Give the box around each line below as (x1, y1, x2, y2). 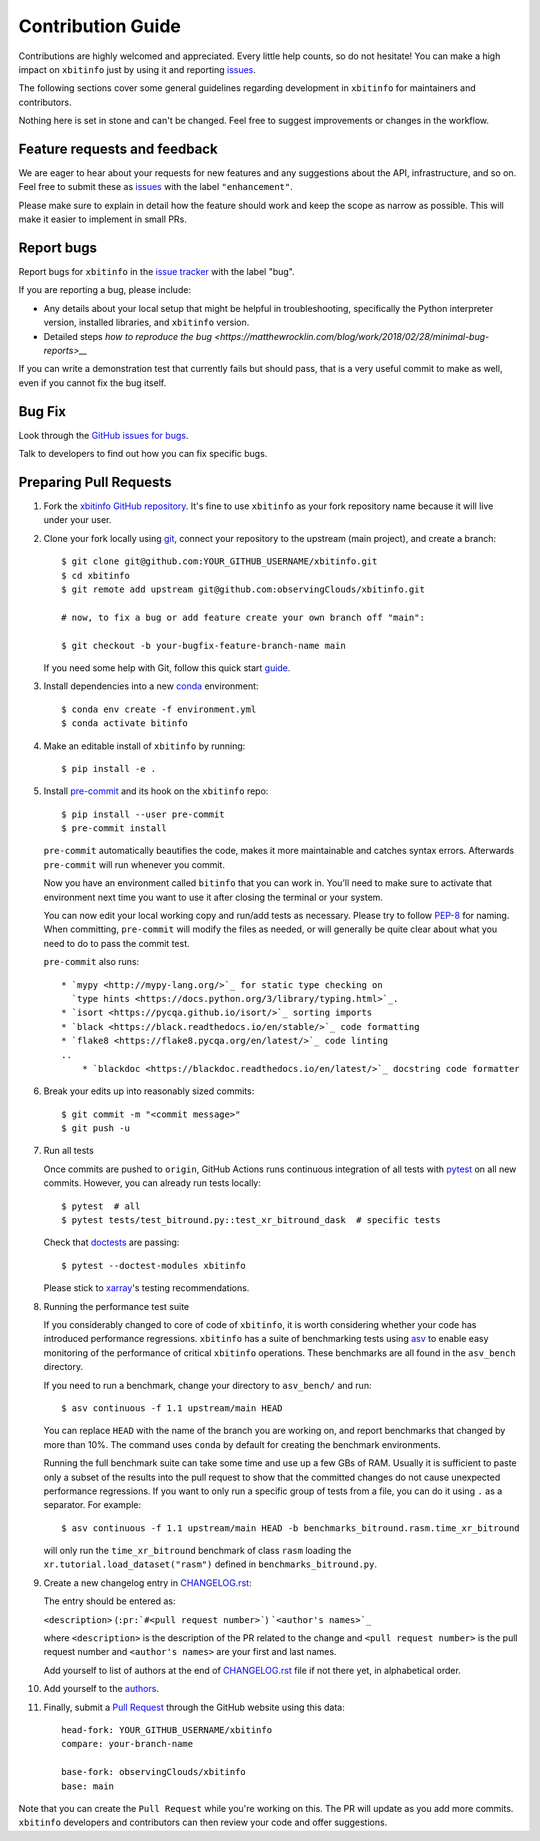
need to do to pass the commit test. (43, 937, 190, 949)
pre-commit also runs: (43, 956, 140, 968)
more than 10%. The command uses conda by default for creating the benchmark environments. (43, 1438, 441, 1450)
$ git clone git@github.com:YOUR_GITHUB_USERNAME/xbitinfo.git (61, 556, 378, 567)
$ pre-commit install (61, 823, 167, 834)
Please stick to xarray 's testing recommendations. (43, 1282, 250, 1294)
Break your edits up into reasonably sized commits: (43, 1085, 255, 1097)
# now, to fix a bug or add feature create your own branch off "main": (61, 611, 425, 623)
